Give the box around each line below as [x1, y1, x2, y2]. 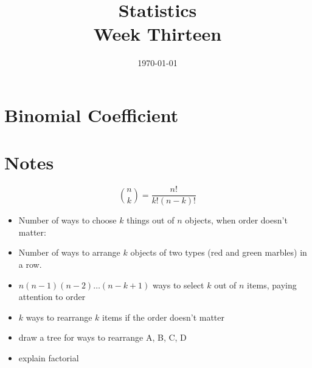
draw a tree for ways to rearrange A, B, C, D [18, 331, 187, 344]
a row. [18, 258, 42, 271]
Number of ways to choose [18, 214, 117, 227]
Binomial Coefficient [4, 102, 179, 127]
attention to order [18, 290, 86, 303]
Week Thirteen [93, 21, 222, 46]
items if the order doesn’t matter [102, 310, 224, 323]
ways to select [153, 278, 204, 291]
